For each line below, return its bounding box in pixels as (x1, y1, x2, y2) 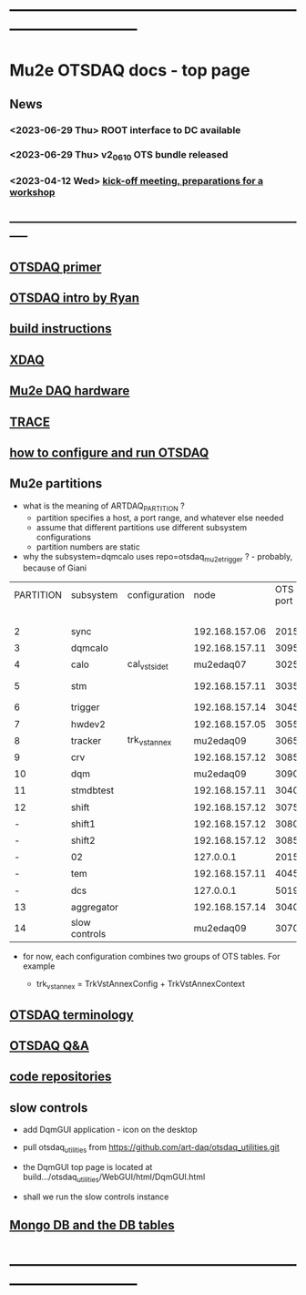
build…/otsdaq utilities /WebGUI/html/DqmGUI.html (22, 1171, 206, 1184)
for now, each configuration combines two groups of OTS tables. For (22, 951, 280, 962)
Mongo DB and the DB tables (9, 1218, 175, 1233)
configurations (36, 531, 91, 542)
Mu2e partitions (9, 476, 103, 491)
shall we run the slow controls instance (22, 1191, 169, 1202)
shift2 (70, 834, 96, 847)
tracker (70, 734, 102, 746)
